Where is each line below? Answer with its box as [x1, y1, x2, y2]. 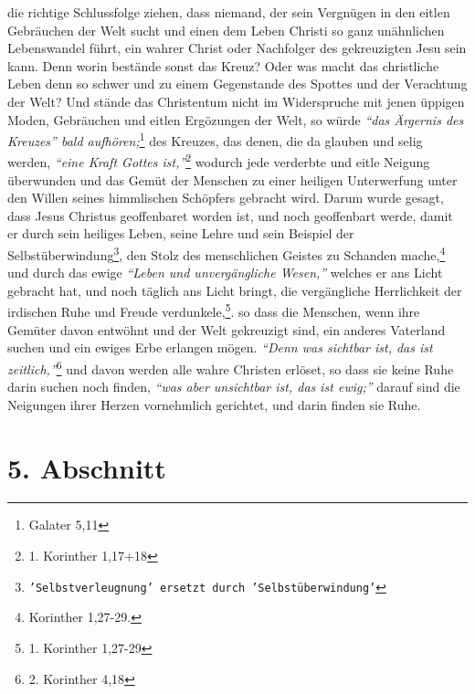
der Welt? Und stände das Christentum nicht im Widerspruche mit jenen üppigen [7, 91, 465, 110]
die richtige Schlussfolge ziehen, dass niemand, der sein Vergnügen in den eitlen [7, 3, 450, 21]
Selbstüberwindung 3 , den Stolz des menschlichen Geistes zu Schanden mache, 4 [7, 243, 446, 264]
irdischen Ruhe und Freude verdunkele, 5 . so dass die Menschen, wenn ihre [7, 300, 420, 321]
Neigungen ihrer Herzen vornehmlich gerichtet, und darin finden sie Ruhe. [7, 394, 421, 414]
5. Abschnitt [7, 448, 166, 486]
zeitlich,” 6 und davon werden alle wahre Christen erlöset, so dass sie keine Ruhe [7, 356, 454, 378]
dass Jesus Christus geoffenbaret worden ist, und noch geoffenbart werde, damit [7, 205, 453, 225]
